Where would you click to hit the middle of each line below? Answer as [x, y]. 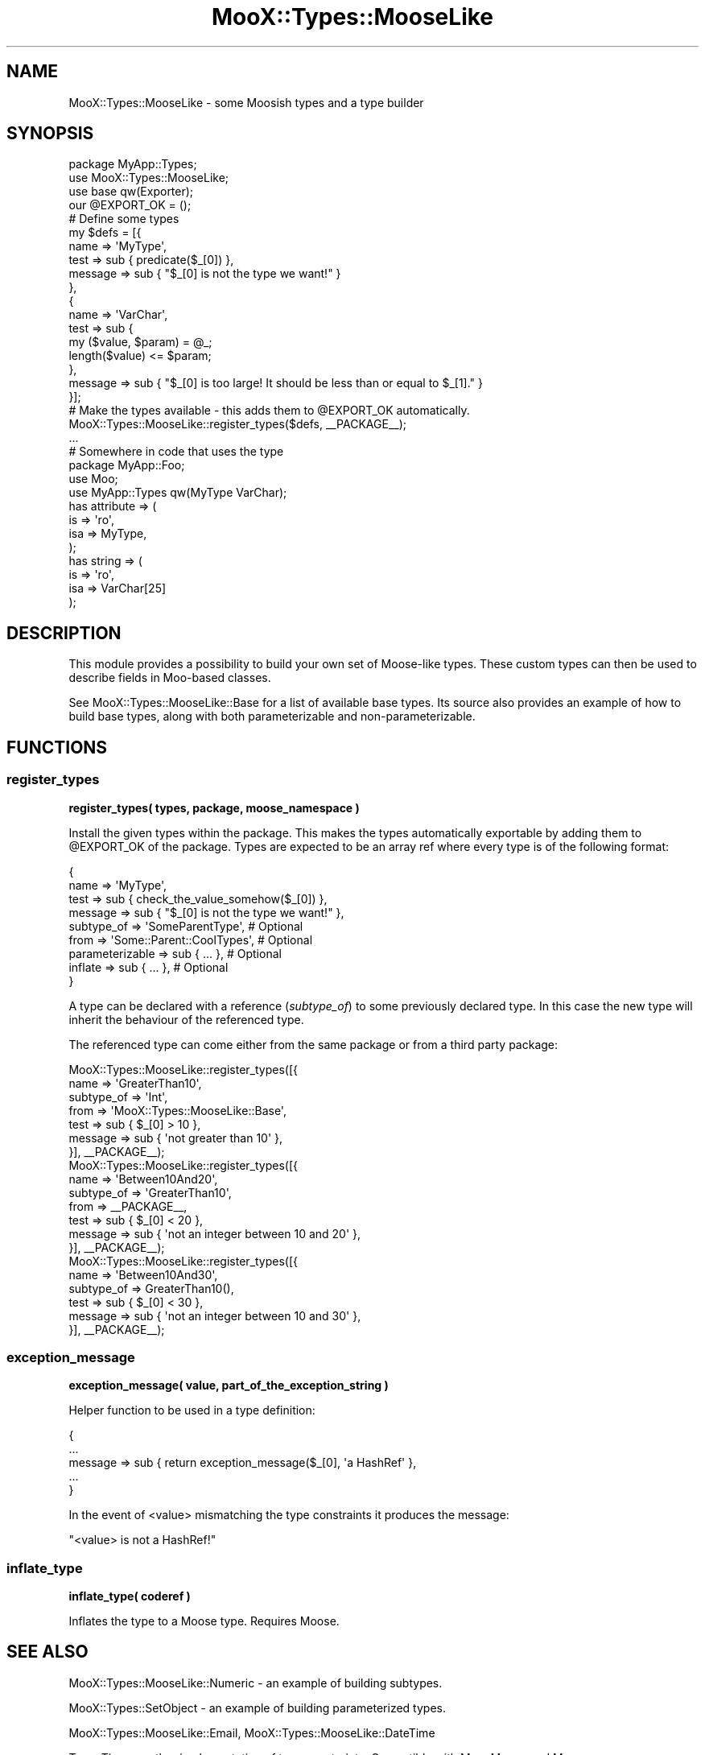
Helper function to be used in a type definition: [192, 1410]
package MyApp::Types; [133, 164]
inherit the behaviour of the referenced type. [186, 1019]
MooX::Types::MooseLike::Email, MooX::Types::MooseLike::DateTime [252, 1732]
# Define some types [124, 219]
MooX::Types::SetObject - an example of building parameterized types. [257, 1708]
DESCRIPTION [64, 633]
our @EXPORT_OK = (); [130, 205]
